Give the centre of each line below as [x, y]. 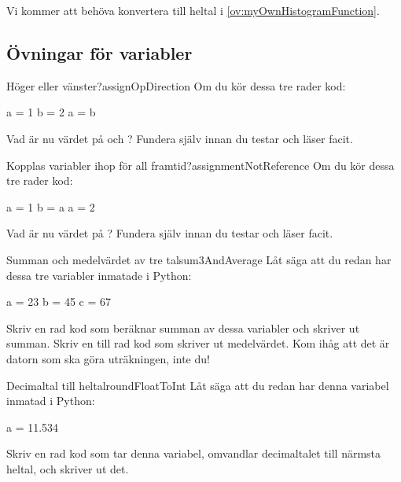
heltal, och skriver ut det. [68, 468]
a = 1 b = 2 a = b [51, 112]
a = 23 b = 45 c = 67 [59, 302]
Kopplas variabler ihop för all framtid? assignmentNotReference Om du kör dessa [200, 165]
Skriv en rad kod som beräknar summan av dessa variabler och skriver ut [183, 327]
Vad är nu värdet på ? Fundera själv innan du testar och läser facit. [170, 233]
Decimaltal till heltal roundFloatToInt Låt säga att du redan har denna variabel [198, 385]
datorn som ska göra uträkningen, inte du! [108, 358]
